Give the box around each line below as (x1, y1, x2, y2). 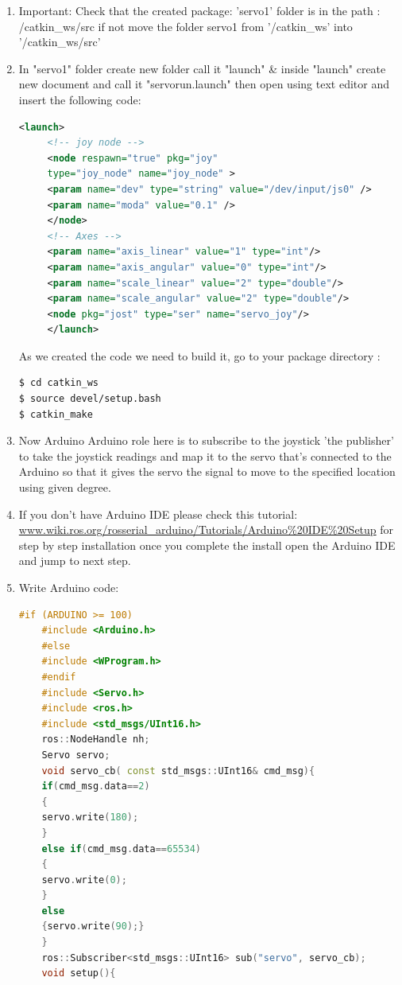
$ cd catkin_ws (18, 377, 99, 389)
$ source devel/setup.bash (18, 393, 161, 405)
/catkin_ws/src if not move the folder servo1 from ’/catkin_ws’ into (18, 18, 353, 34)
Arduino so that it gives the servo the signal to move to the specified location (18, 463, 396, 480)
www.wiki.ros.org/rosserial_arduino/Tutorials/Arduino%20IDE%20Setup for (18, 521, 394, 538)
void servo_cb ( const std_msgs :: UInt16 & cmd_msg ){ (41, 765, 315, 777)
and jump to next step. (18, 552, 131, 569)
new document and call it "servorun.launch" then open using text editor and (18, 76, 389, 92)
